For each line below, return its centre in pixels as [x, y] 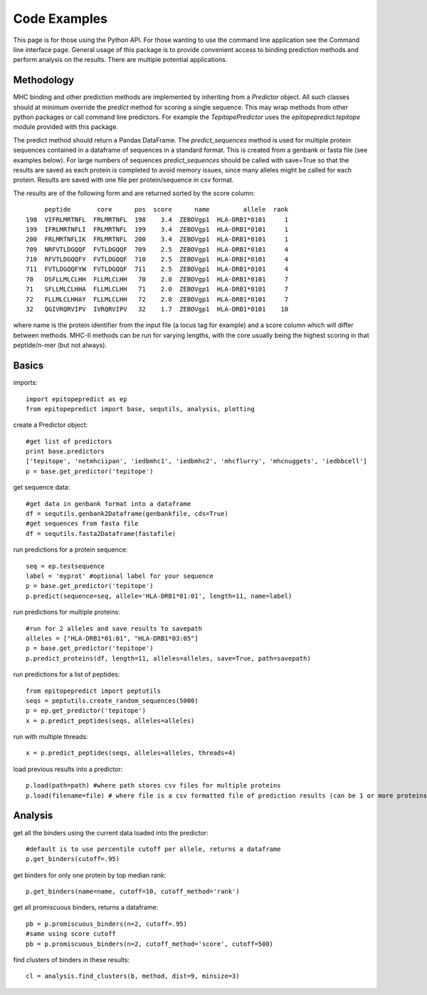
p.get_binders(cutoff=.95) [73, 859]
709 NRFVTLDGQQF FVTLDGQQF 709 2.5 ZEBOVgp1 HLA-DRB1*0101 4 [157, 249]
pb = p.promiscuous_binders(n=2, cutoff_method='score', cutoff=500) [150, 944]
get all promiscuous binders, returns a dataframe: [86, 907]
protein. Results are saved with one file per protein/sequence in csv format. [123, 180]
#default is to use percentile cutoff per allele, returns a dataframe [153, 849]
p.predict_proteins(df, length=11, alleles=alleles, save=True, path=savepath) [168, 658]
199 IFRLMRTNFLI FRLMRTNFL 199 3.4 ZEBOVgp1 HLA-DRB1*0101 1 [157, 229]
